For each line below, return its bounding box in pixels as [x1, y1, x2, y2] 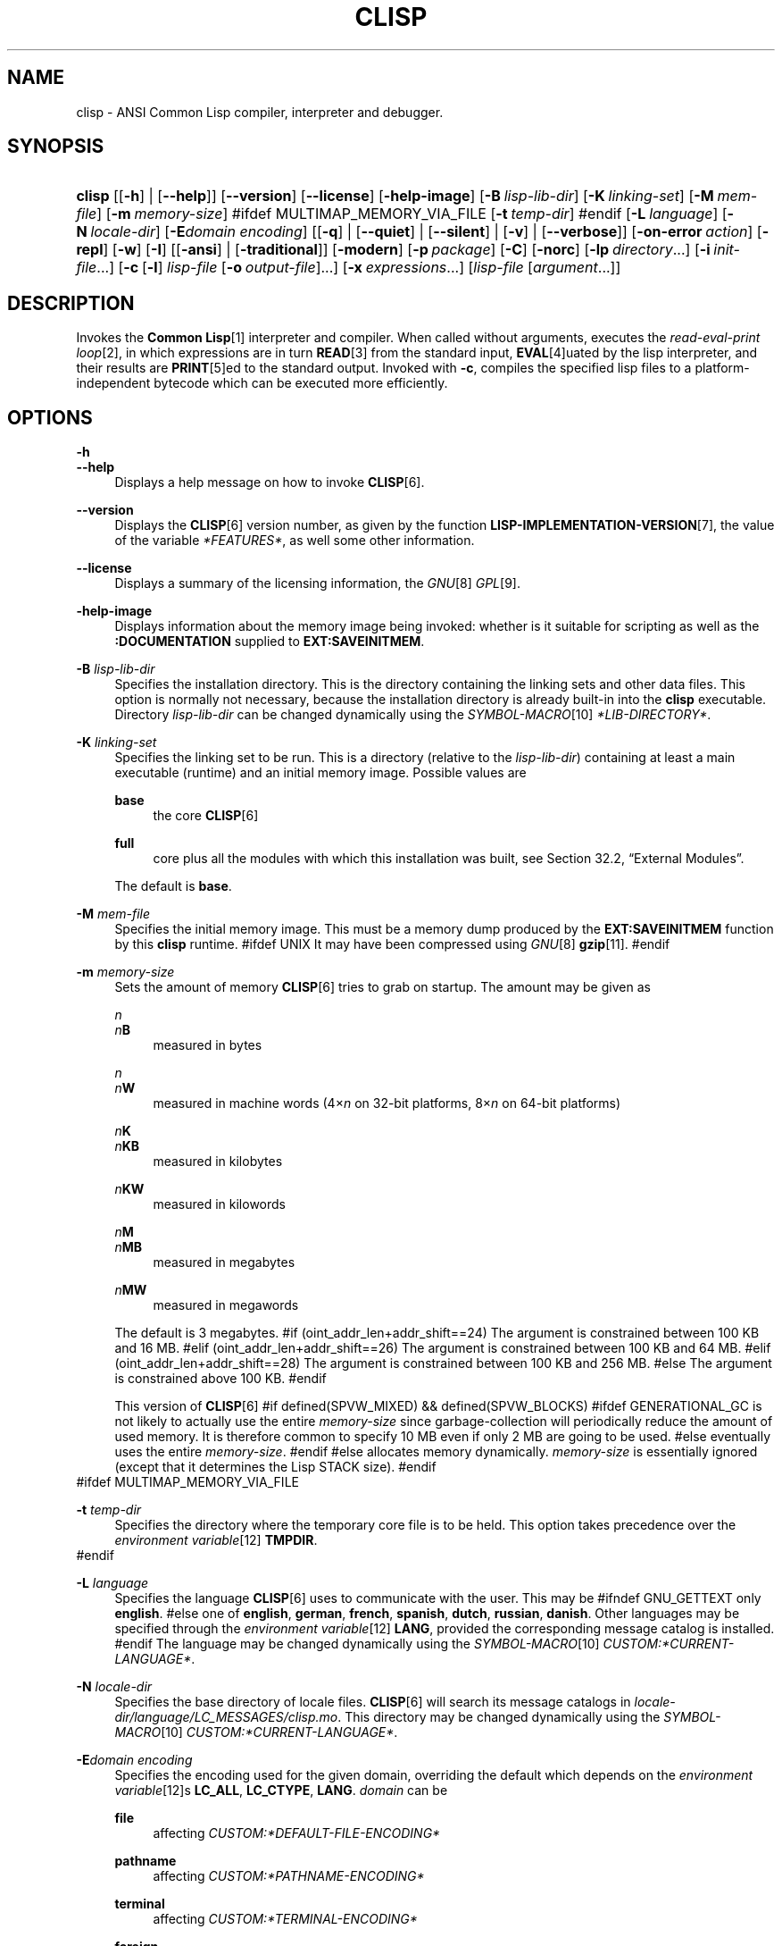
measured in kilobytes [153, 1153, 283, 1170]
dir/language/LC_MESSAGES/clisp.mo [114, 1709, 338, 1725]
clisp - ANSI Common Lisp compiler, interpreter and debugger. [76, 104, 444, 120]
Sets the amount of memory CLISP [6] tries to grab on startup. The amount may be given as [114, 979, 651, 995]
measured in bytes [153, 1037, 262, 1053]
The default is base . [114, 878, 232, 894]
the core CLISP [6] [153, 808, 259, 824]
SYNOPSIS [7, 135, 104, 158]
